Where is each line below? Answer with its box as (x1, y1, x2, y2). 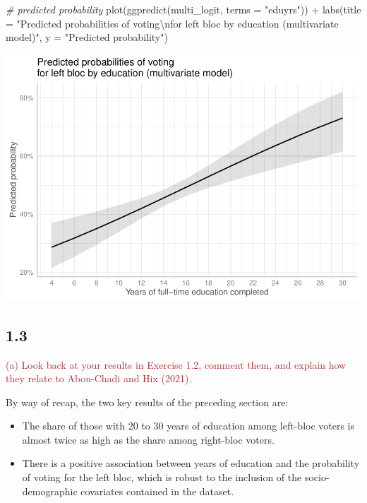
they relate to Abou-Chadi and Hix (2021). (6, 371, 192, 386)
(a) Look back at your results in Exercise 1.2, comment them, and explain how (6, 357, 347, 372)
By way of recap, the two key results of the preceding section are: (6, 394, 289, 409)
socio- (304, 470, 330, 485)
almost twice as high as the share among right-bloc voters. (22, 432, 275, 446)
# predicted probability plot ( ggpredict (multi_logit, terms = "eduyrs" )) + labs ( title (6, 2, 361, 16)
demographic (22, 483, 78, 498)
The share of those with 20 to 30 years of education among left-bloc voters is (22, 418, 355, 433)
